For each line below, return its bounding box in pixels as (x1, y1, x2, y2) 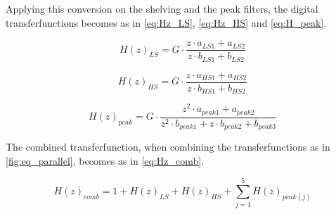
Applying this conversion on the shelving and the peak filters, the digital (6, 1, 318, 15)
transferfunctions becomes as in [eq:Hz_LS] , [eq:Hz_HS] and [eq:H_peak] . (6, 15, 327, 30)
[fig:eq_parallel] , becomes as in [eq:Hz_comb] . (6, 153, 205, 168)
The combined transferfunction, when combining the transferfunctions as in (6, 139, 330, 154)
